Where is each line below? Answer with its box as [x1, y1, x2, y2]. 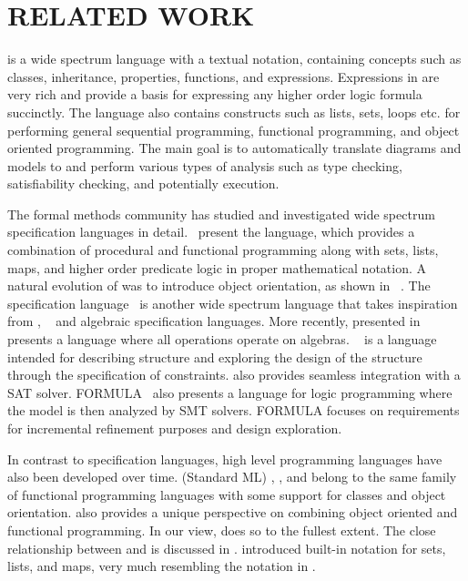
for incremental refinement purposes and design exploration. [7, 419, 342, 437]
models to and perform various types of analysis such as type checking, [7, 156, 402, 175]
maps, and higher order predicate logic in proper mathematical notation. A [7, 258, 427, 277]
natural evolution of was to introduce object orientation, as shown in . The [7, 276, 431, 295]
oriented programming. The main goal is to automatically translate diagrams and [7, 138, 462, 158]
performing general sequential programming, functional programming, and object [7, 120, 460, 139]
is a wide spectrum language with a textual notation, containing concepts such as [7, 49, 462, 68]
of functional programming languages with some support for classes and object [7, 484, 446, 504]
